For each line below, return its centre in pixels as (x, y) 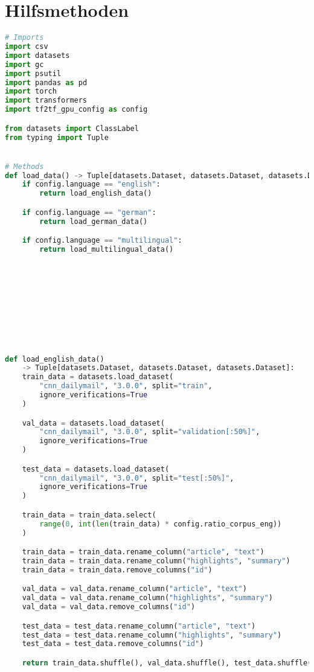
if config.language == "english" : (91, 184)
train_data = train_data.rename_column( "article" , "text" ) (143, 552)
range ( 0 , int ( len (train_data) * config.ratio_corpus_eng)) (161, 524)
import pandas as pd (46, 82)
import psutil (33, 73)
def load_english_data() (55, 359)
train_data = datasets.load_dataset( (98, 377)
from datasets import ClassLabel (72, 128)
